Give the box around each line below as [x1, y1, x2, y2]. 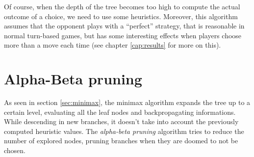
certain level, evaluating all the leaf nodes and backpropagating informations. [4, 106, 236, 117]
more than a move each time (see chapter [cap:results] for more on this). [4, 40, 221, 50]
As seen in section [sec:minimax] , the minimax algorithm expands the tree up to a [4, 97, 251, 107]
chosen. [4, 145, 26, 156]
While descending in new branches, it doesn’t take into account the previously [4, 116, 239, 127]
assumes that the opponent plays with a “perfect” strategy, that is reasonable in [4, 21, 245, 31]
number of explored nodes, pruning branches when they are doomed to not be [4, 135, 238, 146]
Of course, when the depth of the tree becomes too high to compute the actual [4, 1, 240, 11]
